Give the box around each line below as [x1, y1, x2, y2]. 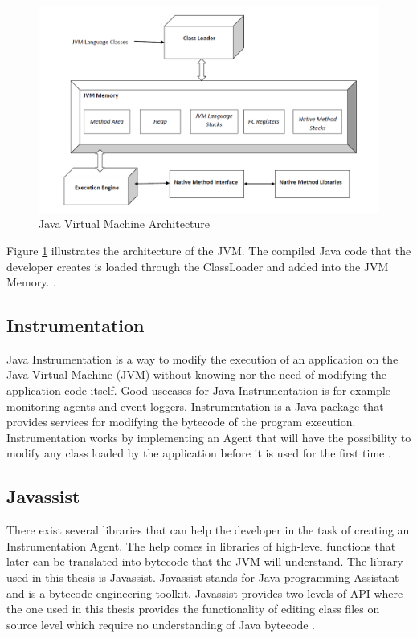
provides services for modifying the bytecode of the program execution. [6, 413, 356, 430]
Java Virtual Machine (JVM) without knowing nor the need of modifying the [6, 366, 387, 383]
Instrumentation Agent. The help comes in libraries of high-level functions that [6, 537, 396, 554]
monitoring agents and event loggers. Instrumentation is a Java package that [6, 397, 384, 414]
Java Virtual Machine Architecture [39, 215, 211, 232]
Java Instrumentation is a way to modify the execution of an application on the [6, 350, 399, 367]
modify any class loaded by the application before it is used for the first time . [6, 445, 391, 461]
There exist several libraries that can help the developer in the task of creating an [6, 522, 410, 538]
